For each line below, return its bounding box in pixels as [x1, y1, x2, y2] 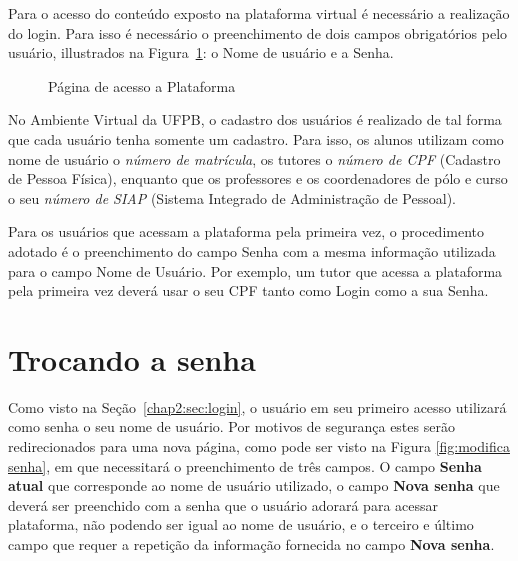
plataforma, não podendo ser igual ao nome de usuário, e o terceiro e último [8, 514, 474, 535]
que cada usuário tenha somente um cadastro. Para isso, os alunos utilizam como [8, 128, 504, 149]
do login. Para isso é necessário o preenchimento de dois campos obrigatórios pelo [8, 22, 508, 43]
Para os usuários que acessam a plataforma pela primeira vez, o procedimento [8, 221, 484, 242]
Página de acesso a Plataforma [48, 75, 236, 96]
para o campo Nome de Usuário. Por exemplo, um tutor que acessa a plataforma [8, 260, 503, 281]
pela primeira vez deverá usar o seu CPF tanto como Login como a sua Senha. [8, 280, 489, 301]
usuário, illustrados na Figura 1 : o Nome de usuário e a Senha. [8, 42, 394, 63]
